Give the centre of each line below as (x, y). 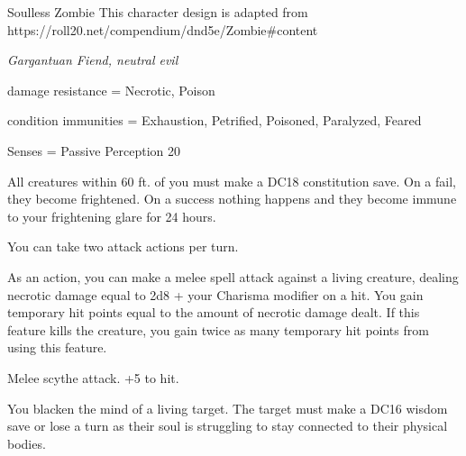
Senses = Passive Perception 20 (94, 150)
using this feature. (57, 347)
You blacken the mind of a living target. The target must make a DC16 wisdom (228, 408)
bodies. (27, 443)
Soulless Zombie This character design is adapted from (158, 12)
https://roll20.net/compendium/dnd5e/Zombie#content (163, 29)
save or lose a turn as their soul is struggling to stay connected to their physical (228, 426)
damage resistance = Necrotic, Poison (111, 90)
